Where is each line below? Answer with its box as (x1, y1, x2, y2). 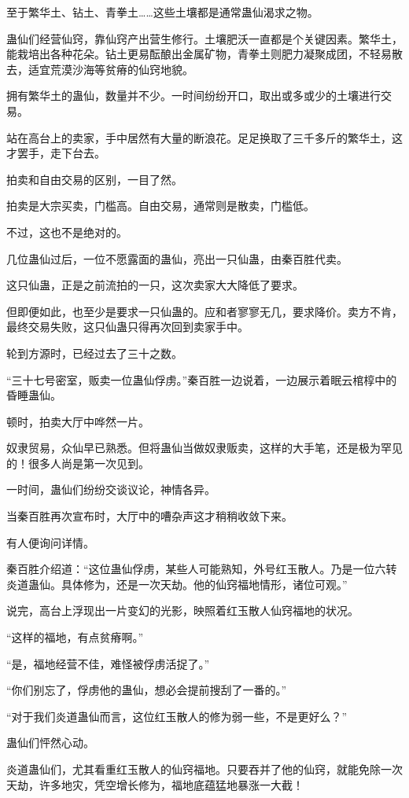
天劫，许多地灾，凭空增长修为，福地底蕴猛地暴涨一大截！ (6, 776, 304, 792)
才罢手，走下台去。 (6, 145, 105, 161)
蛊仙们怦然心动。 (6, 734, 94, 751)
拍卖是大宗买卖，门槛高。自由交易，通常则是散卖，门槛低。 (6, 197, 315, 214)
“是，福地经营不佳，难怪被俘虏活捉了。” (6, 655, 210, 671)
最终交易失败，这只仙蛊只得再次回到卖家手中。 (6, 318, 249, 335)
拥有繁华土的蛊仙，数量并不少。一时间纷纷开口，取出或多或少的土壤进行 (6, 87, 381, 104)
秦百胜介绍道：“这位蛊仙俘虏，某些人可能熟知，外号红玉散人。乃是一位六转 (6, 561, 397, 577)
